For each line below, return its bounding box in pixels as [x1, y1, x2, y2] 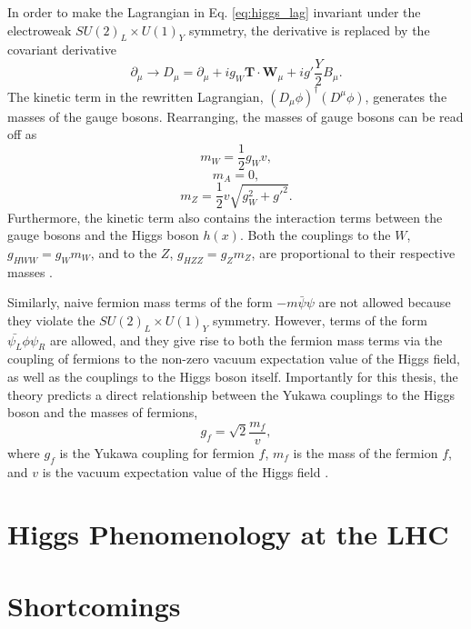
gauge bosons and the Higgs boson [7, 225, 199, 245]
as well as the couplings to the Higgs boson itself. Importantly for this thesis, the [7, 366, 458, 385]
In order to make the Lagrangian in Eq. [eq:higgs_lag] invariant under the [7, 3, 421, 21]
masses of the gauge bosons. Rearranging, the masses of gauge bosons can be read [7, 106, 464, 125]
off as [7, 125, 37, 144]
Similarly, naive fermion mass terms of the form [7, 293, 273, 312]
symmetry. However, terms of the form [212, 310, 427, 329]
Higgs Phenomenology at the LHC [7, 515, 449, 553]
